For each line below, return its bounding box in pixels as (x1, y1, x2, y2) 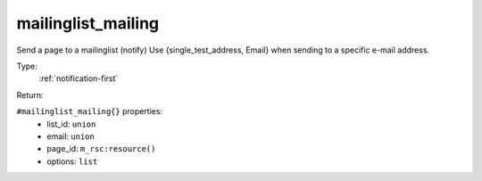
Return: (16, 89, 44, 100)
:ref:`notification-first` (38, 73, 119, 84)
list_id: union (46, 119, 96, 129)
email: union (46, 130, 96, 142)
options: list (46, 156, 98, 167)
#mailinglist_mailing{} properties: (16, 106, 163, 117)
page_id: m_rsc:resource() (46, 144, 156, 154)
